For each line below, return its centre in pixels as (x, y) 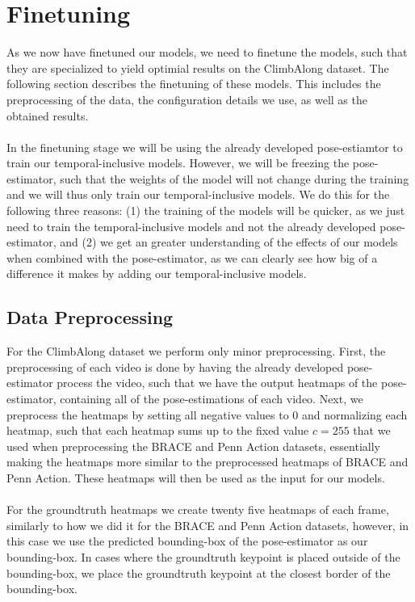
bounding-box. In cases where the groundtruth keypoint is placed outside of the (203, 556)
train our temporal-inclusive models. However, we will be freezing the (178, 163)
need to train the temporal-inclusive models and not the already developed (191, 226)
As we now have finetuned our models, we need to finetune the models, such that (207, 52)
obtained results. (48, 115)
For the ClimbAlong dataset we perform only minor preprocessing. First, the (196, 351)
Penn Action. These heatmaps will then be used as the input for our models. (196, 477)
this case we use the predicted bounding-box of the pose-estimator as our (187, 541)
